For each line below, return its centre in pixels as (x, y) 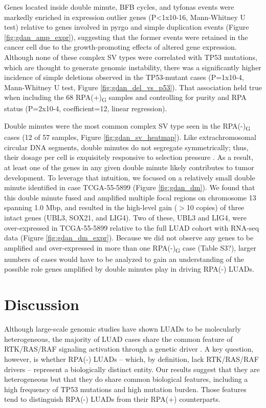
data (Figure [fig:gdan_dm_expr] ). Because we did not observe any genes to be (129, 238)
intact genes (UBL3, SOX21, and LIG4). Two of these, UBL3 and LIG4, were (126, 217)
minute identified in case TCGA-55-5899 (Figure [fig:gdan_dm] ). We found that (130, 187)
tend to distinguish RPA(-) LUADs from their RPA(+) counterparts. (112, 399)
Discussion (42, 304)
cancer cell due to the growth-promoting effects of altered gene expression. (120, 47)
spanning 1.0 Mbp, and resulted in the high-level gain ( (91, 207)
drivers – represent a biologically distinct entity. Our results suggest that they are (132, 369)
